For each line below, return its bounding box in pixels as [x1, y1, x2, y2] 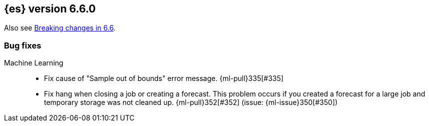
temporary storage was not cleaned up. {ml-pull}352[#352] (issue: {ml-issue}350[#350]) [44, 98, 338, 107]
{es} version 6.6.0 [4, 2, 96, 15]
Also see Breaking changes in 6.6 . [4, 23, 115, 32]
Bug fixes [4, 40, 41, 50]
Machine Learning [4, 58, 63, 67]
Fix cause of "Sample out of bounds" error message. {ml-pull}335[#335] [44, 74, 283, 83]
